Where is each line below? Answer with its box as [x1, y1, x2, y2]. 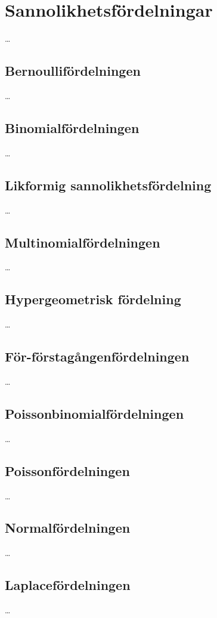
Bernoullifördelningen [5, 61, 141, 80]
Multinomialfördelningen [5, 233, 160, 251]
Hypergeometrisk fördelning [5, 290, 181, 308]
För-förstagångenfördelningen [5, 347, 190, 366]
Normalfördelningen [5, 518, 131, 537]
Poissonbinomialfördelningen [5, 404, 184, 422]
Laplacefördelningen [5, 576, 131, 594]
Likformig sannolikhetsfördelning [5, 175, 212, 194]
